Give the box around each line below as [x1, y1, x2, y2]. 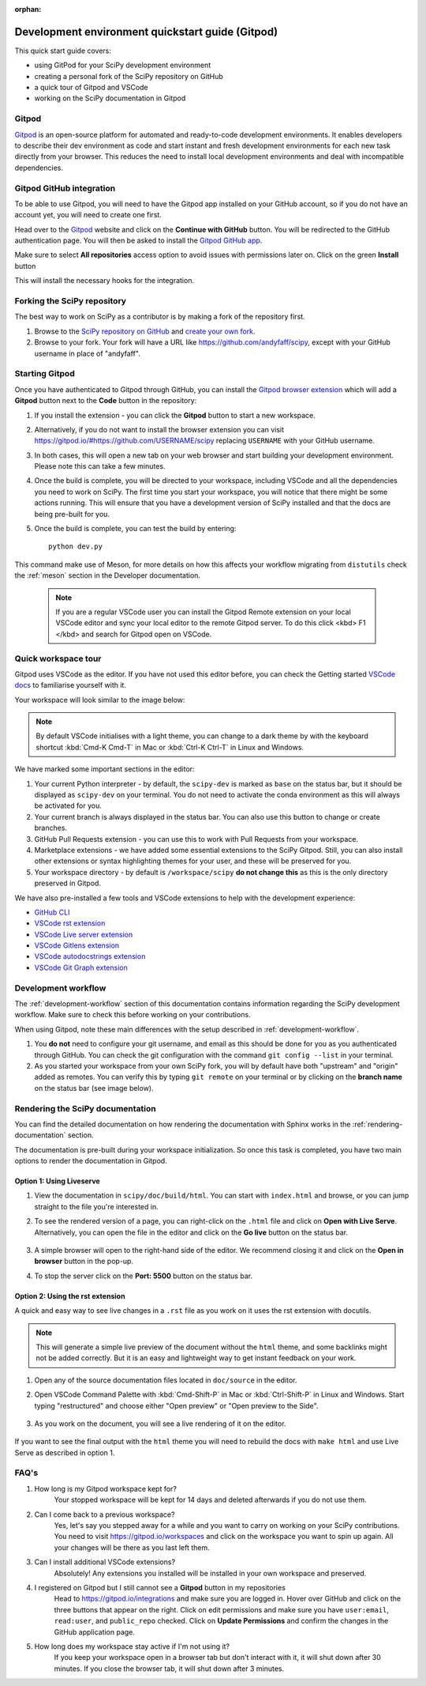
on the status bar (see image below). [34, 1083, 154, 1092]
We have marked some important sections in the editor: [14, 764, 195, 774]
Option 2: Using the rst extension [14, 1291, 125, 1300]
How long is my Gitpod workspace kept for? [34, 1484, 177, 1493]
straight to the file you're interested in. [34, 1201, 159, 1211]
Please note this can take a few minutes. [34, 462, 166, 471]
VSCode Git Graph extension [34, 963, 128, 972]
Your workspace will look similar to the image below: [14, 695, 185, 704]
